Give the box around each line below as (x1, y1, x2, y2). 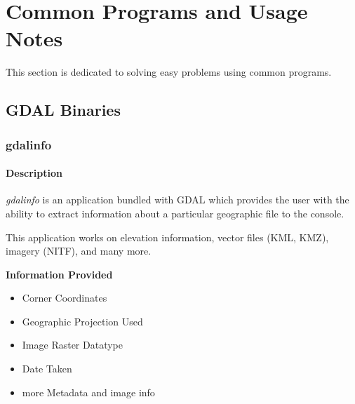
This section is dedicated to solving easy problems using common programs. (6, 65, 332, 79)
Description (6, 166, 63, 180)
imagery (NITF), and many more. (6, 243, 152, 258)
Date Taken (22, 361, 72, 376)
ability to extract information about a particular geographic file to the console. (6, 206, 344, 220)
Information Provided (6, 267, 113, 281)
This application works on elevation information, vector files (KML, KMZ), (6, 229, 329, 244)
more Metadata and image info (22, 384, 155, 399)
